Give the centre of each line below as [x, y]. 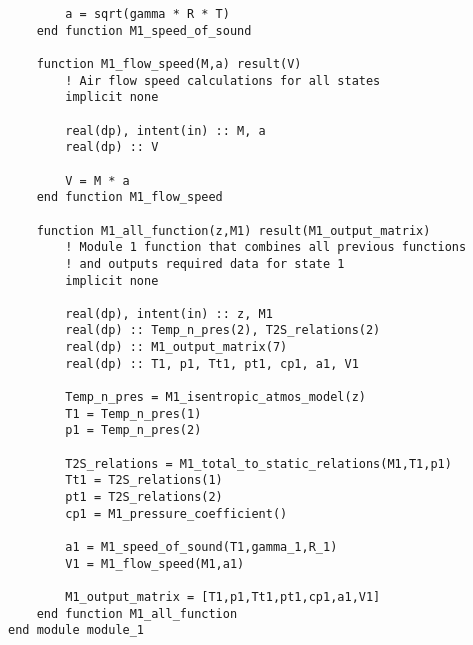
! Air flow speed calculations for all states [223, 80]
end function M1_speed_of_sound [144, 30]
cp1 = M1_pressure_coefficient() [176, 513]
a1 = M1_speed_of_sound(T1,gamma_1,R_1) [201, 547]
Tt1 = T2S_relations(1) [144, 480]
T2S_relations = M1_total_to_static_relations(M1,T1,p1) [258, 463]
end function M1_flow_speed [129, 197]
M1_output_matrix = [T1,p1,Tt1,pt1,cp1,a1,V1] [223, 596]
